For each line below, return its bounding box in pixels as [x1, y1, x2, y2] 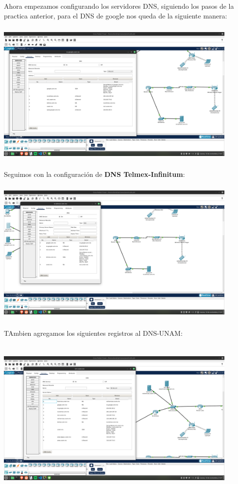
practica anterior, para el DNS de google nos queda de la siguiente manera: [4, 10, 227, 20]
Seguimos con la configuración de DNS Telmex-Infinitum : [4, 169, 185, 179]
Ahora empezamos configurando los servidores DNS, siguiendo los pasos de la [4, 1, 234, 11]
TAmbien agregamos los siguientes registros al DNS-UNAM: [4, 328, 183, 338]
